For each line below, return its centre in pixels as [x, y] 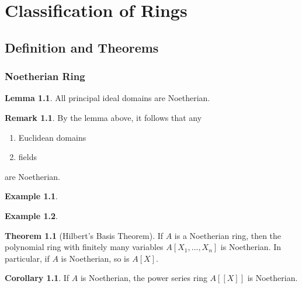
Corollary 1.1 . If [37, 278]
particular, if [27, 258]
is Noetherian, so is [95, 258]
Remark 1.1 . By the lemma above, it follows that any [103, 117]
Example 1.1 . [31, 196]
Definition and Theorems [82, 47]
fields [27, 157]
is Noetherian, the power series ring [144, 278]
